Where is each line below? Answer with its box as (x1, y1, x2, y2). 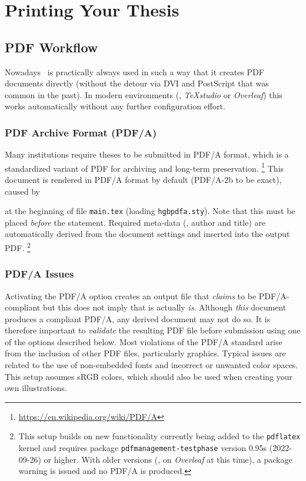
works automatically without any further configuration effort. (5, 100, 225, 112)
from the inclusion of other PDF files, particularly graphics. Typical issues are (5, 347, 286, 359)
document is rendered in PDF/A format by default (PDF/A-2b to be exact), (5, 173, 282, 186)
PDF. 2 (5, 240, 31, 253)
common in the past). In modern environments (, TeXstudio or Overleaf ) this (5, 88, 282, 101)
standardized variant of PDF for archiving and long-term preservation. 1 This (5, 160, 284, 174)
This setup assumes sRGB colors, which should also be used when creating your (5, 370, 292, 382)
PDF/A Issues (5, 266, 74, 281)
